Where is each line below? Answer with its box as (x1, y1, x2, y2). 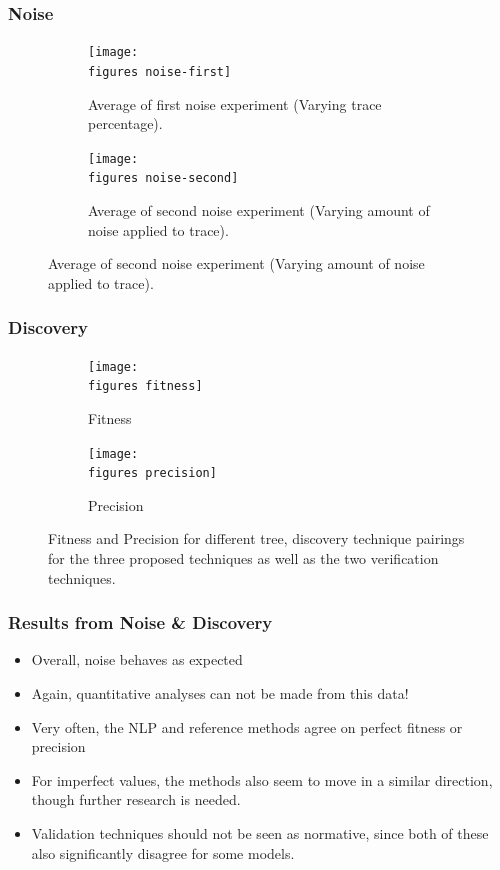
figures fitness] (88, 379, 203, 394)
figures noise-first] (88, 64, 232, 79)
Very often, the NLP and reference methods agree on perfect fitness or (31, 716, 463, 737)
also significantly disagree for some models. (31, 842, 295, 863)
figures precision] (88, 466, 217, 481)
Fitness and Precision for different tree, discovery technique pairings (48, 528, 465, 549)
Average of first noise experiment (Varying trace (88, 93, 382, 114)
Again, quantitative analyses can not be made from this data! (31, 683, 409, 704)
